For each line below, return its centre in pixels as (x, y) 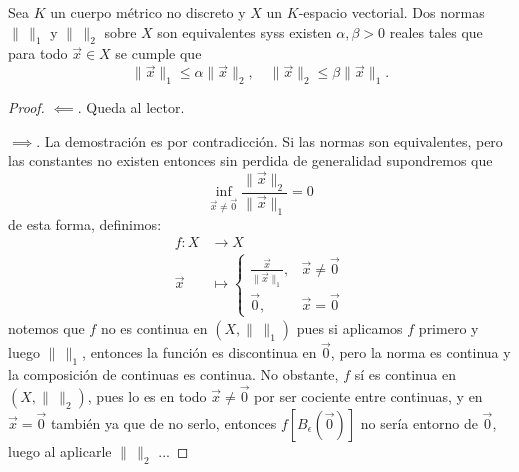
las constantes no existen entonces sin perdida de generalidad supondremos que (250, 160)
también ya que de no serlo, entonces (163, 423)
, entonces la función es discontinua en (199, 352)
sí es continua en (405, 374)
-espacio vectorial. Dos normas (391, 12)
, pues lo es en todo (147, 396)
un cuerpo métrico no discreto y (148, 12)
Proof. (26, 107)
